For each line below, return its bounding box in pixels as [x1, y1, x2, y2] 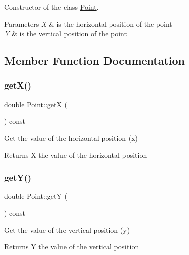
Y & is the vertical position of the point [4, 28, 127, 39]
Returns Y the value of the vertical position [4, 241, 139, 252]
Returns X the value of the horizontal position [4, 149, 147, 160]
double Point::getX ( [4, 99, 68, 109]
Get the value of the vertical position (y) [4, 224, 130, 235]
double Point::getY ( [4, 191, 68, 201]
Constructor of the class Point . [4, 2, 99, 12]
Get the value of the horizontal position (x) [4, 132, 138, 143]
